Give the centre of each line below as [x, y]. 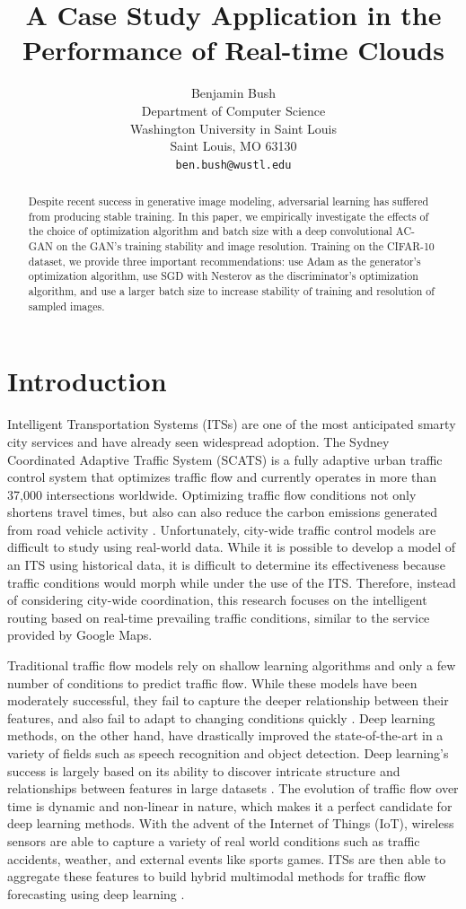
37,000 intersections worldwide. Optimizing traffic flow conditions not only [212, 494]
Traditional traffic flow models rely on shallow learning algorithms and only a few [232, 665]
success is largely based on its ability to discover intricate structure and [204, 770]
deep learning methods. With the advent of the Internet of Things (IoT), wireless [231, 823]
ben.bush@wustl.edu [233, 165]
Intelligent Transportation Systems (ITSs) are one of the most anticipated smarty [232, 424]
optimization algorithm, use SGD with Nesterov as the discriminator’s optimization [223, 276]
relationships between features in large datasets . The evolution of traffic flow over [233, 788]
